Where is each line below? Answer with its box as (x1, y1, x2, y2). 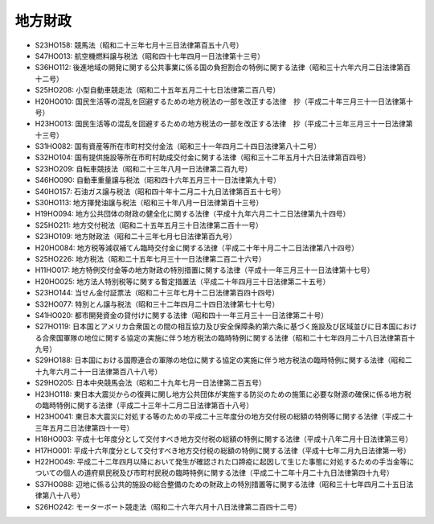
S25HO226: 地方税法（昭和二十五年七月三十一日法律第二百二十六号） (35, 254, 266, 263)
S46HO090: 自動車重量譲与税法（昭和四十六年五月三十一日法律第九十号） (35, 175, 281, 185)
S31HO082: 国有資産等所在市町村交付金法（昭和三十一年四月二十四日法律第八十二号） (35, 142, 321, 151)
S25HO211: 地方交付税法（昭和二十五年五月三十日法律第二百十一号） (35, 220, 263, 229)
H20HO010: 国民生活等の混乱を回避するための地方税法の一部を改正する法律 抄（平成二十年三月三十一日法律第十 (35, 97, 414, 106)
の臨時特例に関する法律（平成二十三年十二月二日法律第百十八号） (35, 401, 253, 411)
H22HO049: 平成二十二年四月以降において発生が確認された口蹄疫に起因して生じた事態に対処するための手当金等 (35, 457, 407, 466)
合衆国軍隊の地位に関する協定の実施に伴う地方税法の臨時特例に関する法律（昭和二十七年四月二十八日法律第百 (41, 332, 408, 342)
